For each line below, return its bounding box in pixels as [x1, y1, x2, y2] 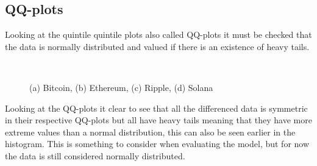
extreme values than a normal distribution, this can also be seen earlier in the [5, 125, 296, 138]
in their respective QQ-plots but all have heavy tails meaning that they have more [5, 114, 312, 126]
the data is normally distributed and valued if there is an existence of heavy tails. [5, 40, 310, 52]
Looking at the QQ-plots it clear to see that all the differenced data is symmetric [5, 101, 308, 114]
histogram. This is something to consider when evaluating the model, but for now [5, 137, 310, 150]
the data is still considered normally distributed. [5, 149, 185, 162]
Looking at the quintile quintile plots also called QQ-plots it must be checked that [5, 28, 312, 41]
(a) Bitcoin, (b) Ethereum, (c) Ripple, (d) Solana [29, 81, 213, 93]
